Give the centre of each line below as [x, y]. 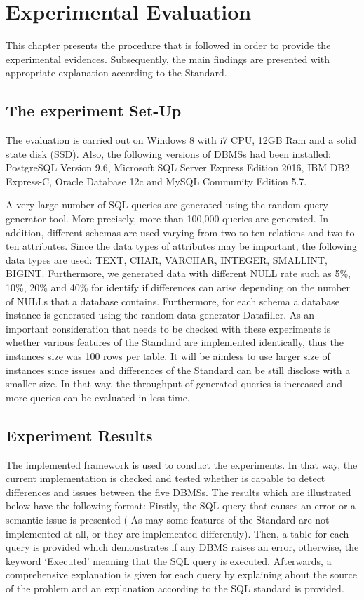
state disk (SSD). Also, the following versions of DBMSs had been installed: [168, 153]
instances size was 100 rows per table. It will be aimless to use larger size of [168, 356]
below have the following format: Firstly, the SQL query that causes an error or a [181, 506]
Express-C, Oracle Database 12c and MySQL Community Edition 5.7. [156, 181]
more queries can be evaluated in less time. [98, 397]
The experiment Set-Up [94, 111]
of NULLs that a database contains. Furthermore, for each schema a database [173, 301]
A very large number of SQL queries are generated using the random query [167, 205]
